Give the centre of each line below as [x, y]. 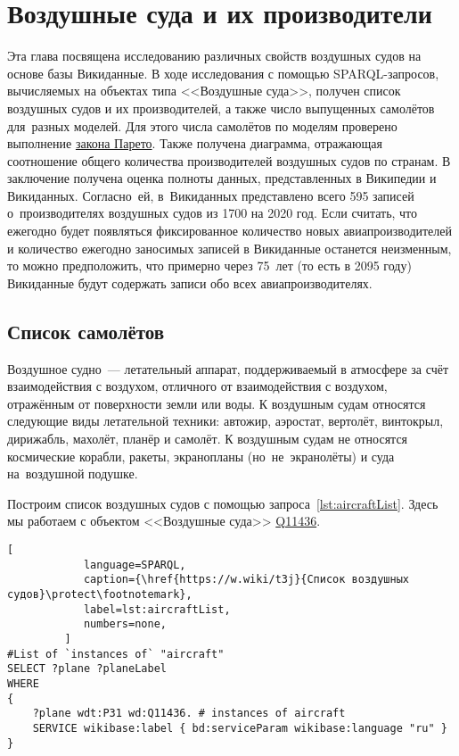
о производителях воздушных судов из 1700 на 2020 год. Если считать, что [213, 213]
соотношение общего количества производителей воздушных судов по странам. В [229, 160]
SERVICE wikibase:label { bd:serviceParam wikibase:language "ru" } [240, 728]
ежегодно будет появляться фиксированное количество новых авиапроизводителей [230, 231]
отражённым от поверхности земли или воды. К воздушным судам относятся [217, 403]
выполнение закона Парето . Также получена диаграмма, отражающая [195, 143]
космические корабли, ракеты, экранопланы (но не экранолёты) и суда [201, 456]
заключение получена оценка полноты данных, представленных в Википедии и [222, 178]
